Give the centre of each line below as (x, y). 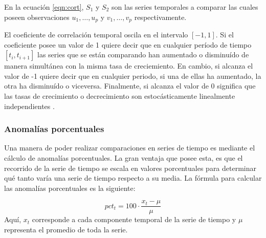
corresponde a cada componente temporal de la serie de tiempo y (134, 219)
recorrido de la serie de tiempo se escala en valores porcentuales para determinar (130, 168)
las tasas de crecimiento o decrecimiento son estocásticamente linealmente (120, 96)
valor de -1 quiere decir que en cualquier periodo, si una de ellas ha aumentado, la (133, 75)
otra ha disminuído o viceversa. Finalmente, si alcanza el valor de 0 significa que (130, 86)
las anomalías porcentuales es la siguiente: (70, 188)
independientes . (29, 106)
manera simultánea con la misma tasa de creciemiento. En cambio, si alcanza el (129, 66)
